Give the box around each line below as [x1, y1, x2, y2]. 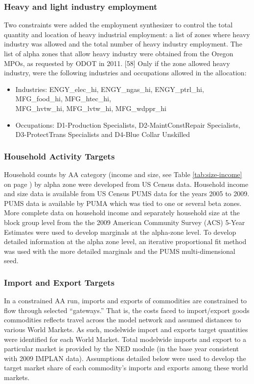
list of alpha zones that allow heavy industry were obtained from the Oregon [4, 48, 233, 58]
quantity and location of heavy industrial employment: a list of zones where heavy [4, 29, 250, 39]
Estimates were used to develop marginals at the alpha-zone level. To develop [4, 226, 236, 237]
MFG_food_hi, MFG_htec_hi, [15, 93, 111, 104]
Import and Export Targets [4, 276, 115, 288]
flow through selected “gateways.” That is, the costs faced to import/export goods [4, 305, 250, 315]
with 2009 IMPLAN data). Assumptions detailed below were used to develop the [4, 353, 246, 363]
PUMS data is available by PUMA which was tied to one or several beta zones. [4, 198, 242, 208]
